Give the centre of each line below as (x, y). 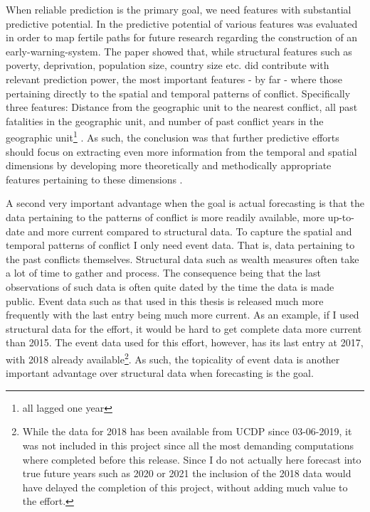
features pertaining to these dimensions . (94, 179)
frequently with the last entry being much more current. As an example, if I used (183, 315)
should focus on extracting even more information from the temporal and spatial (181, 151)
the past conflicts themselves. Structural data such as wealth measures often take (183, 258)
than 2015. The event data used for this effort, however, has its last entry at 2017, (185, 342)
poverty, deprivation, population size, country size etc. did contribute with (168, 65)
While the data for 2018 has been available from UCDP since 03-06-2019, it (187, 431)
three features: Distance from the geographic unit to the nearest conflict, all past (182, 107)
